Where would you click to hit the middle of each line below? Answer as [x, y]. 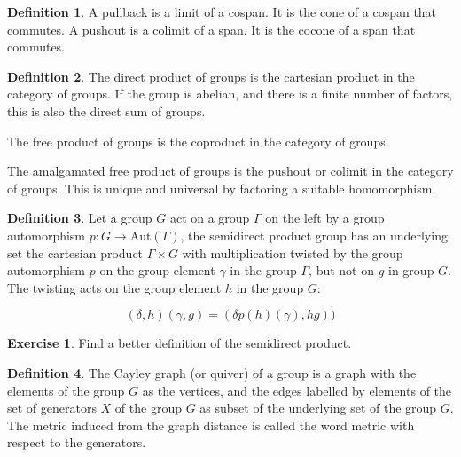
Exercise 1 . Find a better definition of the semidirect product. [180, 343]
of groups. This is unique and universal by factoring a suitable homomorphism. [222, 188]
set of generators [52, 408]
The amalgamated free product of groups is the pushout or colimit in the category [230, 171]
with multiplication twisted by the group [293, 252]
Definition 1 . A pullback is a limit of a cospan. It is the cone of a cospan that [222, 12]
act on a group [210, 218]
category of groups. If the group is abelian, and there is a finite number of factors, [230, 94]
